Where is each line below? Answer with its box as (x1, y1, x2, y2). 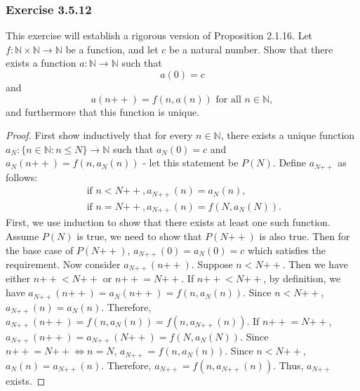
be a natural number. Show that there (169, 41, 333, 56)
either (6, 271, 31, 286)
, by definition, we (263, 271, 341, 286)
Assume (6, 228, 39, 243)
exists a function (6, 55, 76, 70)
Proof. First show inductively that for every (6, 128, 193, 143)
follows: (6, 169, 38, 184)
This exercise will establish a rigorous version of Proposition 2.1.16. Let (6, 28, 313, 43)
